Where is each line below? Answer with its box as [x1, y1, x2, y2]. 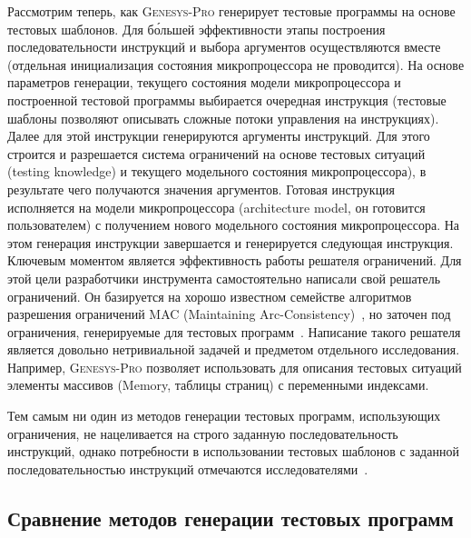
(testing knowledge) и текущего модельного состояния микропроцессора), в [7, 162, 427, 181]
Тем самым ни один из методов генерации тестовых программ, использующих [7, 406, 441, 425]
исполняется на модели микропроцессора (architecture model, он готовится [7, 197, 426, 216]
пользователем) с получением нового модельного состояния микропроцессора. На [7, 215, 460, 234]
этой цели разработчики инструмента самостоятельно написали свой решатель [7, 268, 441, 287]
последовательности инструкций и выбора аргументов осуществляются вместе [7, 37, 441, 56]
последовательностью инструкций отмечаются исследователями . [7, 459, 368, 478]
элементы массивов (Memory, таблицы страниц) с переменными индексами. [7, 375, 429, 394]
